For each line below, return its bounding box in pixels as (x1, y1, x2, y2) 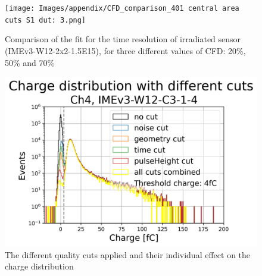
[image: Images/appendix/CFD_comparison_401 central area (5, 4, 239, 12)
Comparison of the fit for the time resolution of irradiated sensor (5, 33, 241, 45)
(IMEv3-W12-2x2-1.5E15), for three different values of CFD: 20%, (5, 44, 246, 57)
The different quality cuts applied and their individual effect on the (5, 248, 251, 261)
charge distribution (5, 260, 74, 272)
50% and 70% (5, 56, 55, 68)
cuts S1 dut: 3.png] (5, 15, 86, 24)
